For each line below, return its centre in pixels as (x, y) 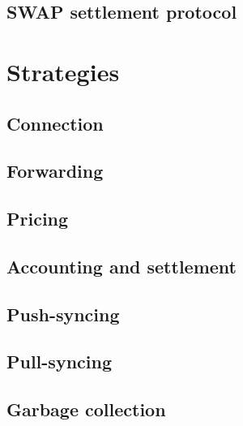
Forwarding (55, 171)
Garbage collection (86, 409)
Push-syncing (63, 314)
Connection (55, 123)
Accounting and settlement (122, 266)
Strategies (63, 71)
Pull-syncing (59, 361)
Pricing (38, 219)
